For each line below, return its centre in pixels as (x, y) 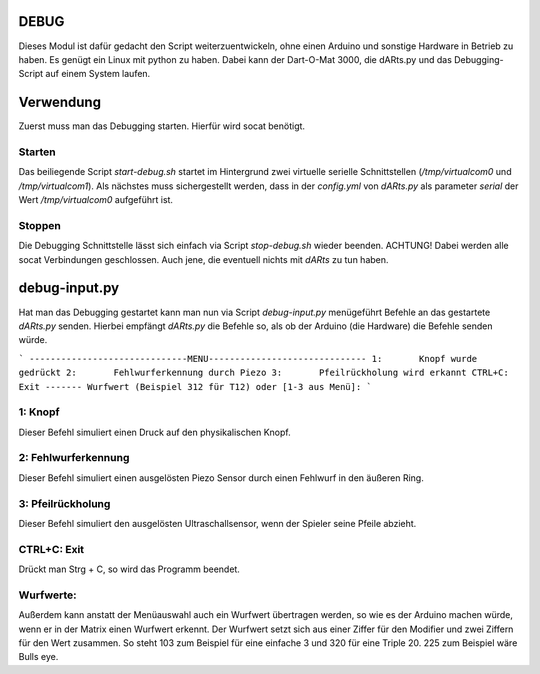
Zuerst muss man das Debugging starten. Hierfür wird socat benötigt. (161, 126)
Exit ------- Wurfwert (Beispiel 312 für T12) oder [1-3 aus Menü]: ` (195, 386)
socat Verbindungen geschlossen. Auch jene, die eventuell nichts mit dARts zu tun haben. (203, 259)
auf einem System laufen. (98, 74)
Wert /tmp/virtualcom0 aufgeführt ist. (96, 200)
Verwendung (60, 102)
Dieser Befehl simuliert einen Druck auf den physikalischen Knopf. (154, 432)
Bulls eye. (38, 657)
